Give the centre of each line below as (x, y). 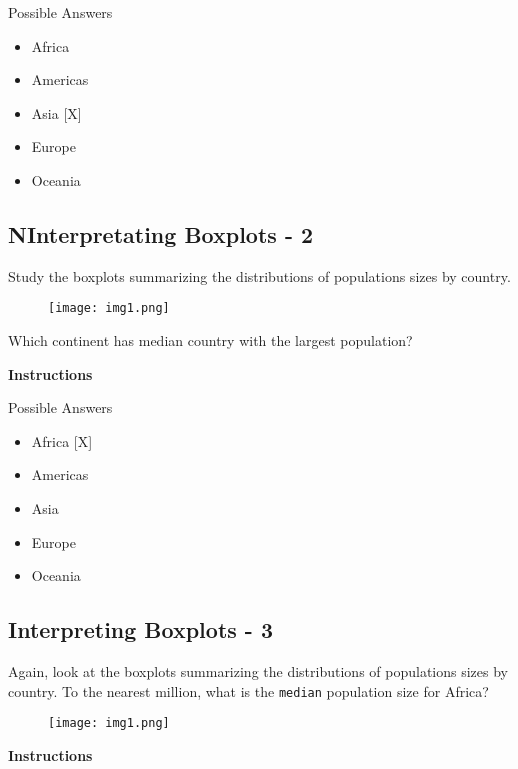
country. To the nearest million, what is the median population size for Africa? (248, 690)
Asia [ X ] (56, 112)
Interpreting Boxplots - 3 (141, 629)
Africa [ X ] (62, 440)
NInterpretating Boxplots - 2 (161, 233)
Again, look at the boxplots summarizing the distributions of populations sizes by (258, 670)
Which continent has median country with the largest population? (210, 340)
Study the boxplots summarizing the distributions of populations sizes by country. (259, 275)
